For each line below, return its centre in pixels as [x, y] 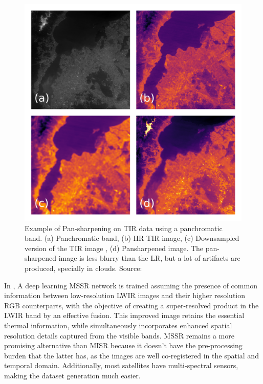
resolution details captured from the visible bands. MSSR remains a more [119, 335]
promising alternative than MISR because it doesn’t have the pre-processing [123, 345]
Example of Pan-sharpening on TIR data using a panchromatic [124, 228]
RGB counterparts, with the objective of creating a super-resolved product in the [131, 305]
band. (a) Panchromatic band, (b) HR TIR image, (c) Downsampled [132, 238]
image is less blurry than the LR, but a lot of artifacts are [149, 258]
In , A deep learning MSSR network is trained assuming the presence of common [131, 285]
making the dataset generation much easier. [72, 375]
